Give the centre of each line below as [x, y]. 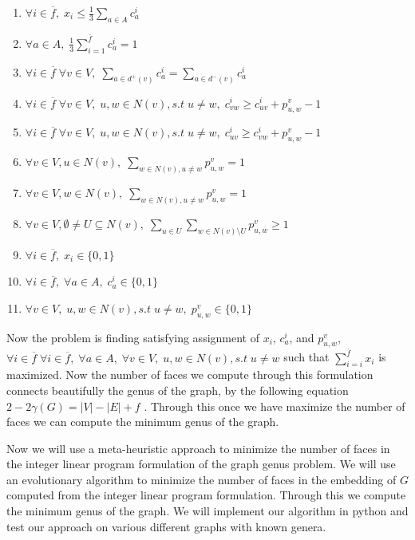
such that [306, 357]
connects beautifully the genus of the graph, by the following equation [178, 390]
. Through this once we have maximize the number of [275, 406]
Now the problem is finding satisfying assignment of [133, 337]
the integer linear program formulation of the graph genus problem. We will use [201, 464]
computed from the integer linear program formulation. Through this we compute [206, 495]
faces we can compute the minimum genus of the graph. [143, 422]
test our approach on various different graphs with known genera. [166, 526]
